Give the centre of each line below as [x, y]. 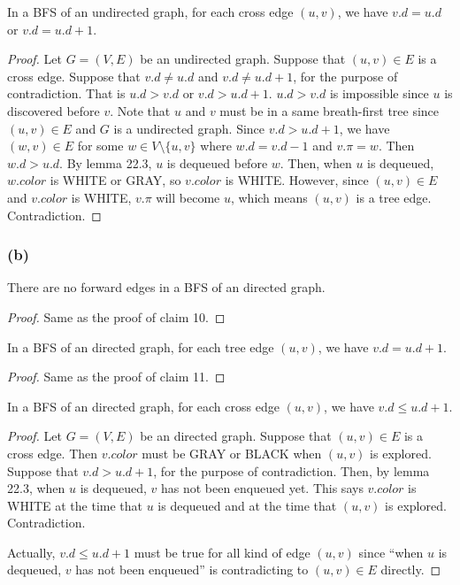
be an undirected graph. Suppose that [243, 59]
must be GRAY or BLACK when [232, 453]
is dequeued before [217, 162]
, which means [269, 197]
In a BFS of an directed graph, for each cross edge [143, 406]
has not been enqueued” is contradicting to [192, 570]
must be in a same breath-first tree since [330, 110]
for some [100, 146]
